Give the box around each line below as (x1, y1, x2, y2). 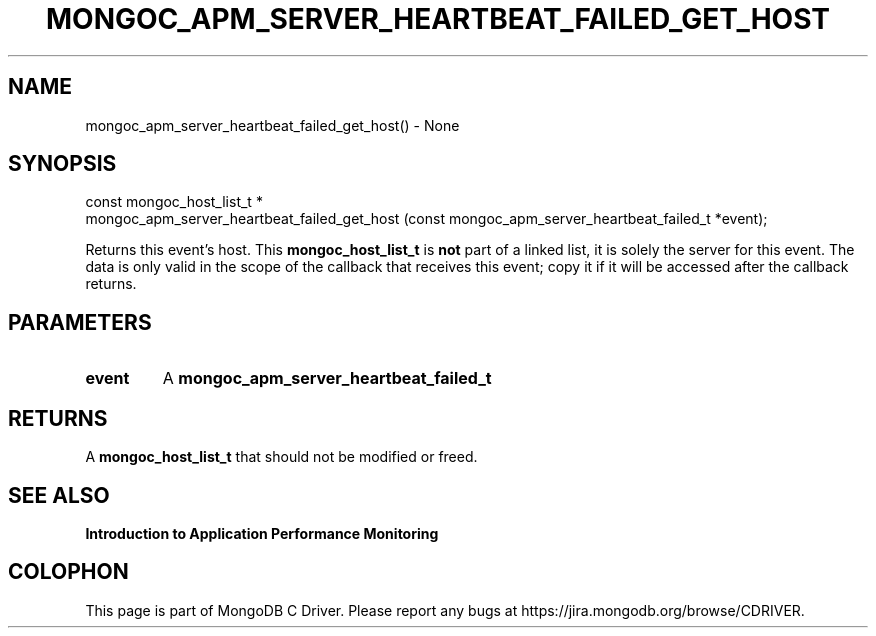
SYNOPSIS (8, 151, 117, 177)
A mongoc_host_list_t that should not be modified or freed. (85, 448, 478, 466)
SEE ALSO (8, 482, 110, 508)
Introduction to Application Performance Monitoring (85, 524, 439, 542)
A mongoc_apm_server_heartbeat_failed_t (162, 368, 492, 389)
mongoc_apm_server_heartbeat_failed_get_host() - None (85, 116, 460, 134)
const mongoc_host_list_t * (85, 193, 263, 211)
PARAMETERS (8, 309, 152, 335)
